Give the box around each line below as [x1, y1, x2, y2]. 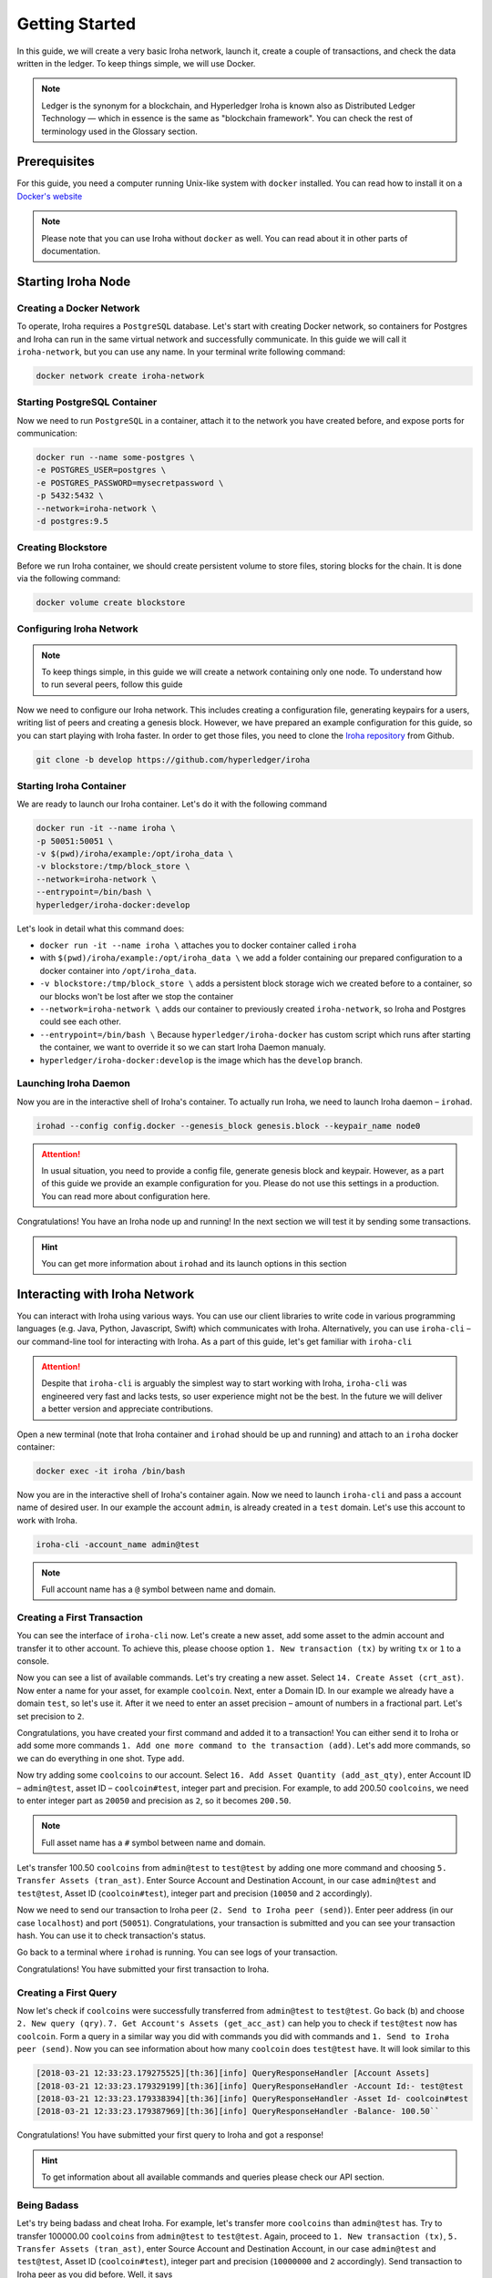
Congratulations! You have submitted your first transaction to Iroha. [16, 1964, 270, 1975]
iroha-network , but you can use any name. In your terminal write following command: [16, 346, 346, 357]
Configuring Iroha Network [16, 622, 138, 635]
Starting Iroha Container [16, 779, 127, 792]
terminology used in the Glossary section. [41, 126, 198, 137]
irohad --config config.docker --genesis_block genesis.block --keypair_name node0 [36, 1121, 421, 1131]
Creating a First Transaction [16, 1611, 143, 1624]
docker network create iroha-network [36, 370, 205, 381]
